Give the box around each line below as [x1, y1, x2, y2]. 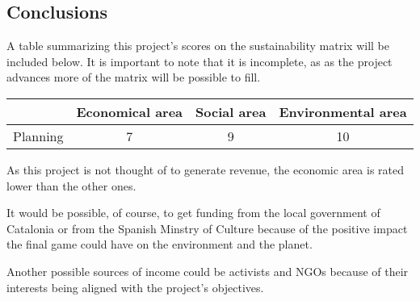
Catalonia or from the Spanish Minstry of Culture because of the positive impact [6, 219, 408, 236]
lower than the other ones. [6, 177, 136, 194]
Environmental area [279, 102, 407, 121]
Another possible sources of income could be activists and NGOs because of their [6, 262, 409, 279]
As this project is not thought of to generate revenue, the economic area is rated [6, 161, 405, 178]
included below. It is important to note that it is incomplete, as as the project [6, 52, 393, 69]
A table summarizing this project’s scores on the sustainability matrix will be [6, 37, 389, 54]
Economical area [76, 102, 183, 121]
